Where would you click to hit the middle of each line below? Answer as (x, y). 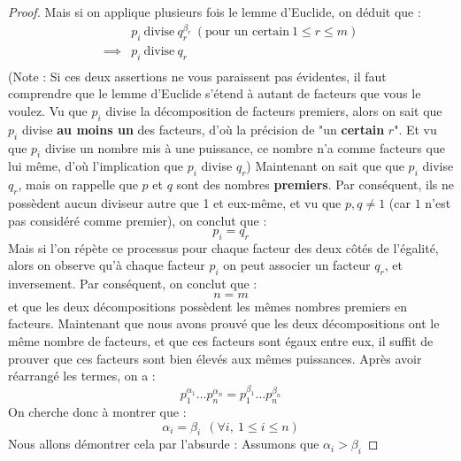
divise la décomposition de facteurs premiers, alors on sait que (274, 110)
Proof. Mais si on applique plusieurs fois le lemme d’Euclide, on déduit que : (215, 12)
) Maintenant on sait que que (325, 166)
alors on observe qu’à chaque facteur (107, 265)
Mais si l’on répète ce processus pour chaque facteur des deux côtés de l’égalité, (223, 247)
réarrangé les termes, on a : (82, 376)
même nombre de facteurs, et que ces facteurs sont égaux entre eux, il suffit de (221, 341)
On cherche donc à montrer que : (97, 412)
